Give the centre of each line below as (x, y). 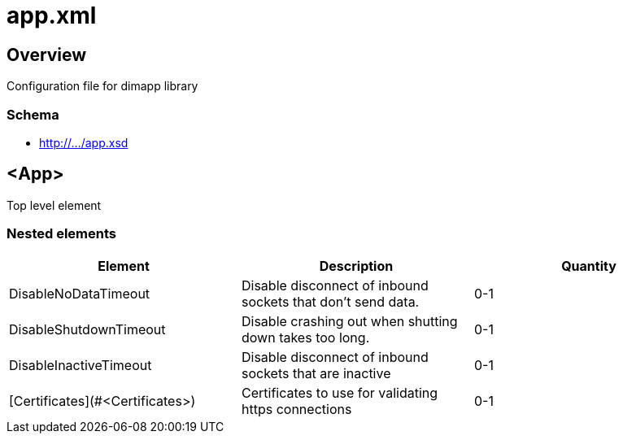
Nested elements (61, 234)
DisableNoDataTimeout (80, 293)
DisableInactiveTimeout (81, 365)
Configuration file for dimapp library (102, 86)
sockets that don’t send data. (330, 301)
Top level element (54, 205)
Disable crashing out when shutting (349, 321)
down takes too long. (305, 337)
